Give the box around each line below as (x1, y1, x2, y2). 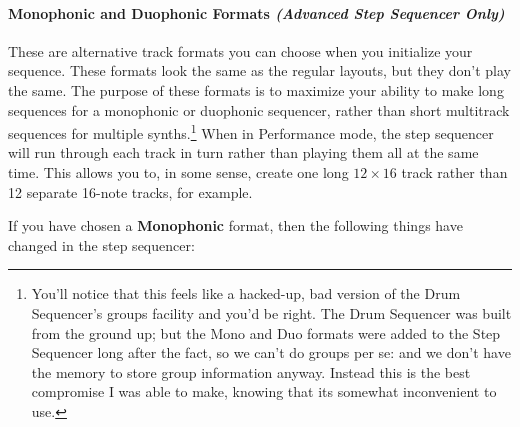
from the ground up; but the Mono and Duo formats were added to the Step (31, 322, 501, 343)
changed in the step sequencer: (8, 234, 195, 255)
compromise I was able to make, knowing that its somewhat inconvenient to (31, 381, 497, 402)
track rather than (401, 162, 508, 183)
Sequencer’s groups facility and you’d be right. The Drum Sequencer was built (31, 302, 512, 323)
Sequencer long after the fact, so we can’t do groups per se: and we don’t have (31, 342, 511, 363)
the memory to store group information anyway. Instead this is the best (31, 361, 471, 382)
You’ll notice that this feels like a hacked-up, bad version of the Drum (31, 283, 461, 304)
